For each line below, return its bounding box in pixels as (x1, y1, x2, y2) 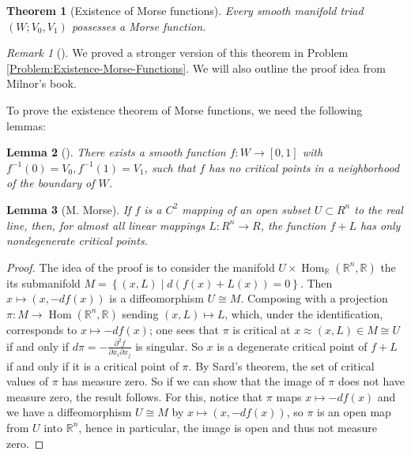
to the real (354, 201, 403, 217)
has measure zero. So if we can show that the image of (62, 373, 325, 389)
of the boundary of (6, 175, 95, 191)
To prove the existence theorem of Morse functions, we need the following (6, 101, 363, 118)
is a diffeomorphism (109, 290, 204, 306)
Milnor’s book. (6, 75, 77, 92)
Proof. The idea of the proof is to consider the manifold (6, 258, 275, 275)
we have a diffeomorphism (6, 404, 132, 420)
